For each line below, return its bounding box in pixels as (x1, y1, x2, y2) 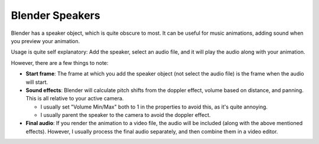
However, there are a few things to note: (11, 59, 109, 66)
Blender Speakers (11, 9, 100, 22)
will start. (25, 78, 48, 86)
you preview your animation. (11, 37, 80, 44)
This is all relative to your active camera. (25, 95, 124, 102)
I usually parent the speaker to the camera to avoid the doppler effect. (40, 112, 211, 119)
